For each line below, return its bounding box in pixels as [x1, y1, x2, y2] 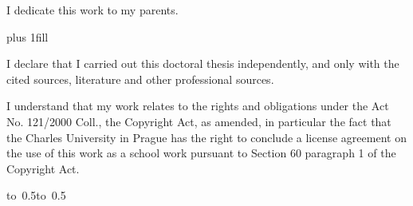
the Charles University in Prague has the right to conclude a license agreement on [6, 129, 407, 145]
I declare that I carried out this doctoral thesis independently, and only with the [6, 55, 399, 72]
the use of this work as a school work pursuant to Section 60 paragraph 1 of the [6, 145, 396, 161]
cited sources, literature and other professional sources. [6, 70, 274, 87]
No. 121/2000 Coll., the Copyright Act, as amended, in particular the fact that [6, 113, 391, 129]
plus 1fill [6, 28, 49, 45]
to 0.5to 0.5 [6, 187, 66, 204]
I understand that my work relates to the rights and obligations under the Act [6, 97, 389, 114]
